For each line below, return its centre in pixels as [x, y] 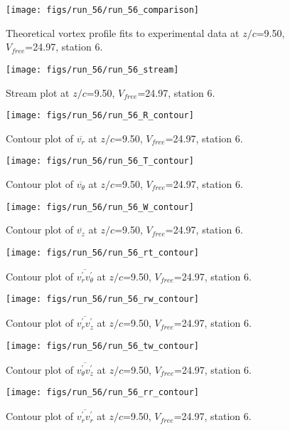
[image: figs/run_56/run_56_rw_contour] [103, 299]
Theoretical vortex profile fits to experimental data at [123, 32]
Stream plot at [38, 92]
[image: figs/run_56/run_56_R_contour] [100, 116]
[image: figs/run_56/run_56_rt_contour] [103, 252]
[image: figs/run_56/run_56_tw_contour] [103, 346]
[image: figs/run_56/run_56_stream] [92, 69]
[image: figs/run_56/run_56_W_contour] [100, 207]
